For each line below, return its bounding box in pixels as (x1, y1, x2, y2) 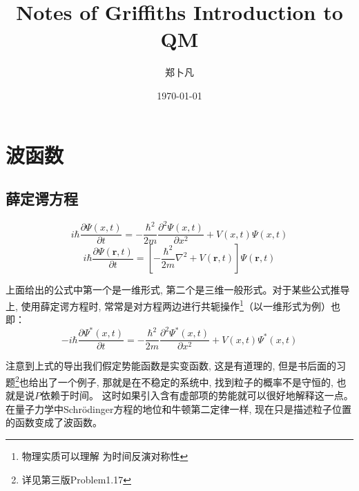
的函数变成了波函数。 (6, 415, 102, 430)
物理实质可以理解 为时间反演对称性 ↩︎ (21, 449, 188, 463)
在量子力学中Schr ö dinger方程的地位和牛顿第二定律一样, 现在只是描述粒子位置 (6, 401, 352, 416)
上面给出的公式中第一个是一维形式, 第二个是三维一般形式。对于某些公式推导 (6, 282, 350, 297)
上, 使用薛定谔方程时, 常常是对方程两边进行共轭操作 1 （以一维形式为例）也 (6, 297, 340, 313)
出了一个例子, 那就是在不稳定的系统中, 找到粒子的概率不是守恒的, (38, 374, 333, 389)
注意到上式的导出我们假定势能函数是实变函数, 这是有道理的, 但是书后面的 (6, 358, 337, 373)
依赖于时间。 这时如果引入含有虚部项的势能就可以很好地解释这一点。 (41, 388, 353, 403)
